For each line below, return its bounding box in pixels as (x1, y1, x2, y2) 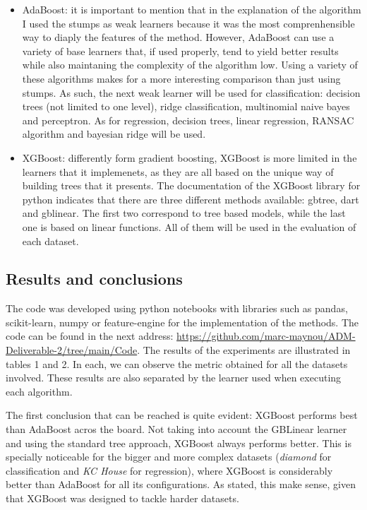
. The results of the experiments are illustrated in (137, 343, 351, 357)
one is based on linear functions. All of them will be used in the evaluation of (22, 219, 356, 234)
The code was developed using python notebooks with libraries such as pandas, (6, 301, 348, 316)
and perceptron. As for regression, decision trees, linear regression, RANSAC (22, 112, 354, 127)
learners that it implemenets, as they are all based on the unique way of (22, 164, 334, 179)
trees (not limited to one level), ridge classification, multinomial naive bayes (22, 99, 350, 114)
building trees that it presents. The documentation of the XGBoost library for (22, 178, 361, 193)
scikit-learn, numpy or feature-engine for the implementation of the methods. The (6, 314, 359, 329)
